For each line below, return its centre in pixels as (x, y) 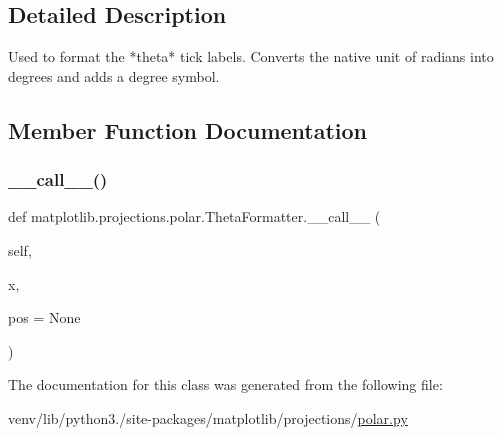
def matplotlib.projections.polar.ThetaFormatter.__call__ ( (194, 216)
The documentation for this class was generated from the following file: (225, 384)
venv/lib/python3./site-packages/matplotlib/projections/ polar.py (208, 417)
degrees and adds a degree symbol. (114, 75)
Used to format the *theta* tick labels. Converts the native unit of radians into (251, 56)
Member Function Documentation (188, 129)
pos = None (44, 317)
